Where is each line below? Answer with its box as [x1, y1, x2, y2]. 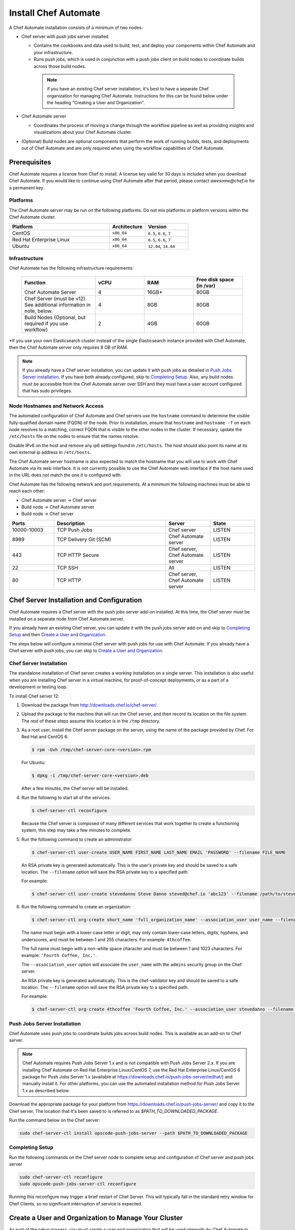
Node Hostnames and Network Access [9, 402, 104, 409]
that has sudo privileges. [22, 388, 72, 394]
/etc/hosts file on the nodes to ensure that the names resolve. [9, 433, 140, 439]
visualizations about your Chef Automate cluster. [33, 129, 132, 135]
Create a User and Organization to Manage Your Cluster [9, 1213, 183, 1222]
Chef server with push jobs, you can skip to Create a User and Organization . [9, 647, 164, 654]
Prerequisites [9, 158, 51, 166]
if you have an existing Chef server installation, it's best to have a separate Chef [47, 86, 209, 92]
